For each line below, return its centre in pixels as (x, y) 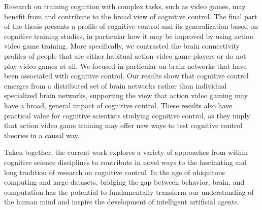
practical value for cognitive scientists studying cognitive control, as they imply (127, 115)
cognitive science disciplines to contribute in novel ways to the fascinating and (125, 162)
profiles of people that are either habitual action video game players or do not (125, 55)
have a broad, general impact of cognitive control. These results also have (118, 105)
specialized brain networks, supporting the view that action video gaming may (126, 95)
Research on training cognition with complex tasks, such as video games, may (125, 6)
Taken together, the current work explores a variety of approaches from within (126, 152)
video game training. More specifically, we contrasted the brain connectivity (122, 46)
